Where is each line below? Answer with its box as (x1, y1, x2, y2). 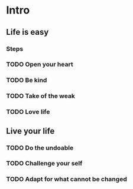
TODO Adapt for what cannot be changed (6, 175, 127, 183)
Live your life (6, 126, 55, 136)
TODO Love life (6, 108, 50, 116)
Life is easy (6, 27, 49, 37)
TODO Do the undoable (6, 144, 74, 152)
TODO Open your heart (6, 60, 73, 68)
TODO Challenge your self (6, 160, 83, 168)
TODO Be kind (6, 76, 47, 84)
